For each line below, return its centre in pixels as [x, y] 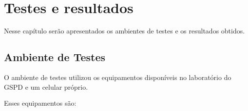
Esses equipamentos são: [40, 103]
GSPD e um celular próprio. [46, 87]
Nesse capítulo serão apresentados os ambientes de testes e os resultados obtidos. [124, 31]
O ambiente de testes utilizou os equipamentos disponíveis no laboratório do [118, 77]
